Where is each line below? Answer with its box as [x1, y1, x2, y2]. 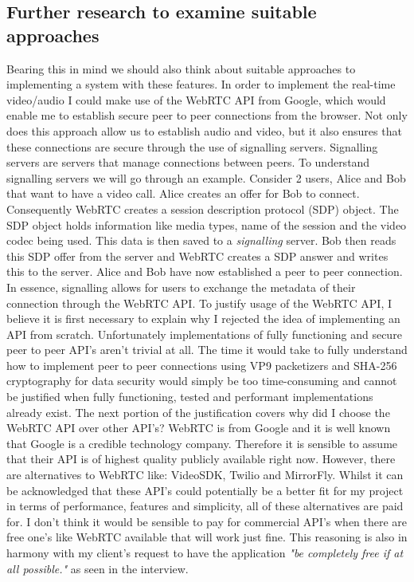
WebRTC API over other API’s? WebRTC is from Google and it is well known [6, 419, 391, 436]
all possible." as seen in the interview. [6, 560, 189, 576]
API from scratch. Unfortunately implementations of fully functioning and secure [6, 325, 402, 342]
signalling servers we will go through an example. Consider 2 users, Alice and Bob [6, 169, 406, 186]
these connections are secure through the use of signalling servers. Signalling [6, 138, 378, 155]
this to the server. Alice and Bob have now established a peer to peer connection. [6, 263, 403, 280]
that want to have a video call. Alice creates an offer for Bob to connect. [6, 185, 360, 202]
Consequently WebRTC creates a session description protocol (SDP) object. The [6, 200, 399, 217]
